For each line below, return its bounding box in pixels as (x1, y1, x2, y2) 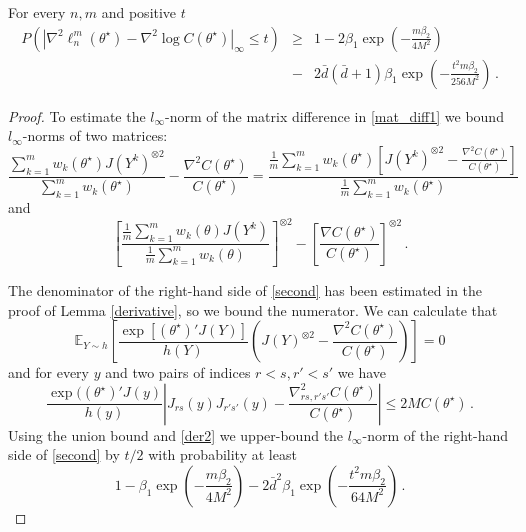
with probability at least (148, 444, 297, 465)
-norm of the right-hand (362, 424, 509, 445)
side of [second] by (8, 444, 120, 465)
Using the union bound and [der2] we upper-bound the (8, 424, 344, 445)
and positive (101, 2, 177, 22)
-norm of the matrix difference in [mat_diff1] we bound (165, 105, 504, 126)
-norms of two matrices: (22, 125, 168, 146)
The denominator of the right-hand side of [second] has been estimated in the (8, 280, 483, 300)
